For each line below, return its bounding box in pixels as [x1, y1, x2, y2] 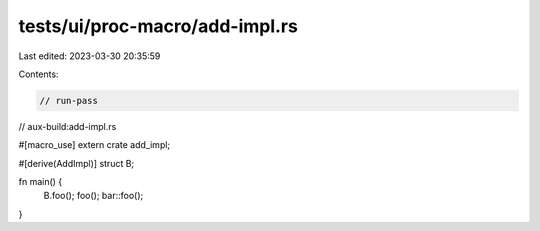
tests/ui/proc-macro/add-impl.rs [18, 15, 299, 37]
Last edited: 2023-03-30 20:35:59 [18, 50, 161, 62]
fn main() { [18, 176, 63, 188]
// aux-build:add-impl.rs [18, 120, 117, 132]
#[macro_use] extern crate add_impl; [18, 139, 171, 151]
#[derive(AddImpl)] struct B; [18, 157, 135, 169]
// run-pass [39, 95, 99, 106]
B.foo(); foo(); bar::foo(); [43, 190, 144, 202]
